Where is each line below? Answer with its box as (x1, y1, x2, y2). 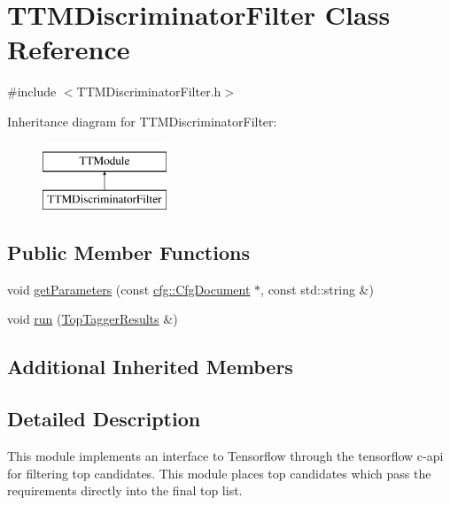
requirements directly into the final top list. (7, 481, 243, 500)
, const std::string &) (260, 279, 374, 298)
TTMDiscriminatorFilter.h (76, 82, 221, 101)
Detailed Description (7, 405, 201, 432)
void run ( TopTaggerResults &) (7, 310, 178, 328)
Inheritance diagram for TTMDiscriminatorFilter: (7, 111, 277, 130)
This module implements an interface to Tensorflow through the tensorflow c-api (7, 447, 444, 465)
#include (7, 82, 57, 101)
